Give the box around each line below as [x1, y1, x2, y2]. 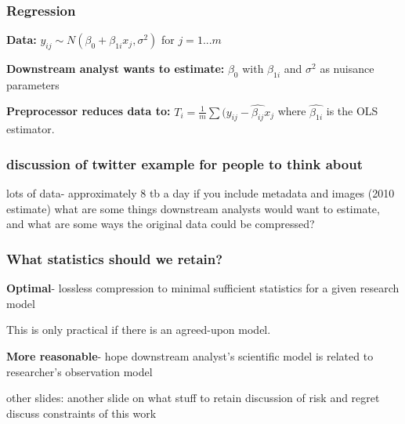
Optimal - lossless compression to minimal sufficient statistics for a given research [6, 280, 400, 296]
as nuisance [320, 60, 374, 77]
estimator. [6, 121, 55, 137]
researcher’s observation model [6, 363, 153, 379]
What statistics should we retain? [6, 248, 223, 268]
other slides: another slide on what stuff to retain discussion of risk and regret [6, 390, 380, 406]
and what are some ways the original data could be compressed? [6, 216, 315, 232]
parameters [6, 76, 60, 92]
